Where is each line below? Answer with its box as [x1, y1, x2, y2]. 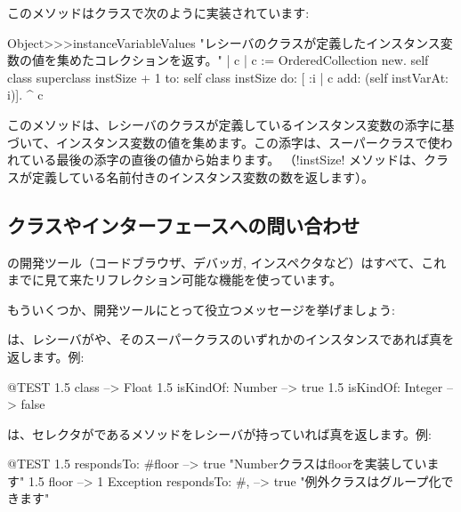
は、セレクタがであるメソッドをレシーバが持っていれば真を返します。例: [7, 424, 432, 443]
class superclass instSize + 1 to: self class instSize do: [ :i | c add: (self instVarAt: [7, 68, 449, 86]
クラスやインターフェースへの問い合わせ [7, 211, 360, 238]
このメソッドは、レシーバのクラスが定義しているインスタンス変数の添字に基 [7, 115, 455, 133]
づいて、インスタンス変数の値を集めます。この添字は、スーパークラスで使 [7, 132, 441, 151]
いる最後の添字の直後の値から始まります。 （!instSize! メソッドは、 [31, 150, 425, 169]
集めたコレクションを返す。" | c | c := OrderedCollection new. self [56, 51, 429, 69]
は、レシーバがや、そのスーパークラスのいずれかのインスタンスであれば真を [7, 330, 455, 348]
